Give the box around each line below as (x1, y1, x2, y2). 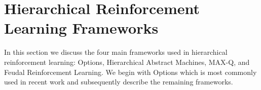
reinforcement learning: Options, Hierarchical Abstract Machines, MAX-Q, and (4, 56, 250, 67)
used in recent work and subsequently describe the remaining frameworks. (4, 76, 233, 87)
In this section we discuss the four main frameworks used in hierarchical (4, 47, 228, 57)
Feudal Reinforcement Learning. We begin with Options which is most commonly (4, 66, 257, 77)
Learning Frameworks (4, 18, 159, 38)
